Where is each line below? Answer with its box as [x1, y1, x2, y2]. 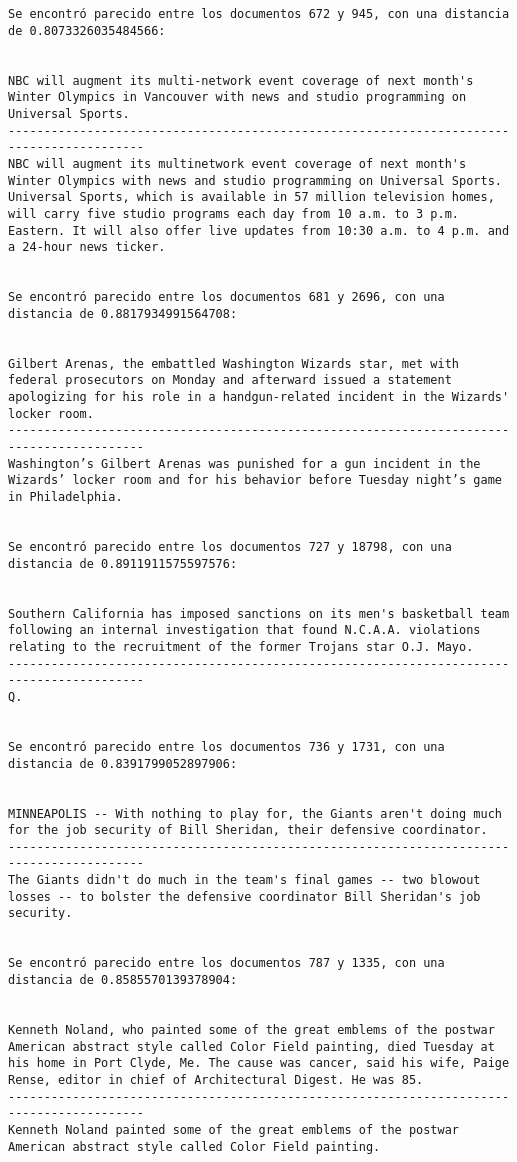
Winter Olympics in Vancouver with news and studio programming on [8, 90, 467, 105]
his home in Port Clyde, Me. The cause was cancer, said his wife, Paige [8, 1056, 510, 1071]
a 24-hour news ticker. [8, 240, 166, 255]
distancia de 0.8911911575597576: [8, 556, 238, 571]
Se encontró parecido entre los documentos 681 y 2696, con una [8, 290, 445, 305]
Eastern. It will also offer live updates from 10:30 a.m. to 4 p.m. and [8, 223, 510, 238]
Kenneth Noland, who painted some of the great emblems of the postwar [8, 1023, 495, 1038]
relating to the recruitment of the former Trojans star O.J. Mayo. [8, 639, 474, 654]
